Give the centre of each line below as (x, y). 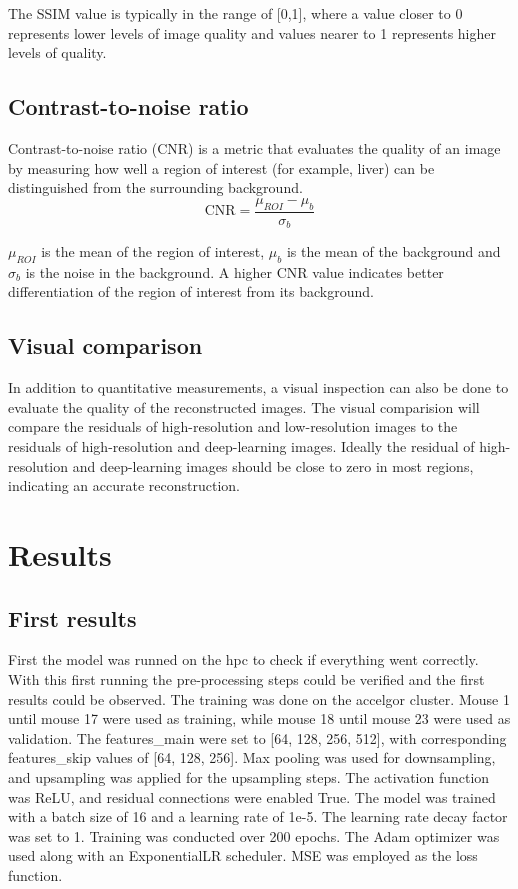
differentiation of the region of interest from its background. (191, 291)
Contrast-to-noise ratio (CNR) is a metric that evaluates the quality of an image (254, 147)
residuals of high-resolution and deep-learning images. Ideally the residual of (241, 446)
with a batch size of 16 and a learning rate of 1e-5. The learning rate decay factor (258, 816)
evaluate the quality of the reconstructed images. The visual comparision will (244, 406)
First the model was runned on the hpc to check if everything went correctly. (243, 659)
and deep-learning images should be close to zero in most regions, (273, 465)
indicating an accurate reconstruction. (124, 485)
